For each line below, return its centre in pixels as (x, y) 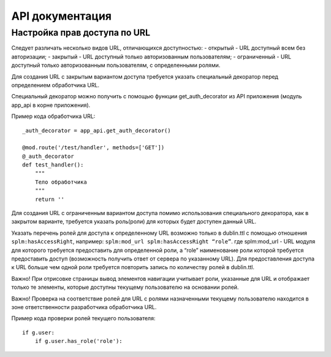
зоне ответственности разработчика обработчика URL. (84, 307)
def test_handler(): (53, 165)
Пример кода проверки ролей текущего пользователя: (83, 318)
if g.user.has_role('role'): (78, 341)
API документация (61, 16)
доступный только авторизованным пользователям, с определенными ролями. (116, 65)
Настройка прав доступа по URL (81, 33)
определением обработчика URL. (55, 85)
